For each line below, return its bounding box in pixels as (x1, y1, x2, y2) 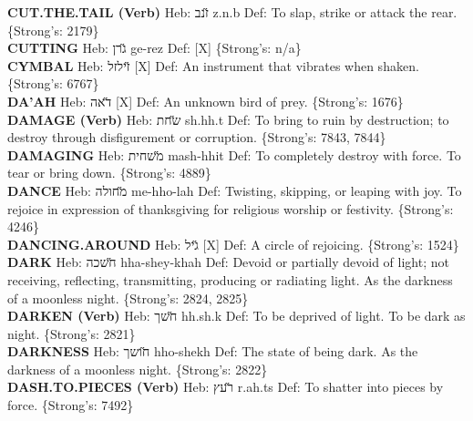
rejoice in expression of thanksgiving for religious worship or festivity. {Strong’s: (7, 199, 454, 218)
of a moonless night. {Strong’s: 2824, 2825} (7, 288, 249, 307)
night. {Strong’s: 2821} (7, 323, 136, 343)
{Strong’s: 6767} (7, 74, 99, 93)
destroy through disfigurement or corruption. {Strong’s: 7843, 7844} (7, 128, 386, 147)
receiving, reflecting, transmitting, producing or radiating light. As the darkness (7, 270, 453, 289)
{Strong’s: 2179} (7, 20, 99, 39)
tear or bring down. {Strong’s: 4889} (7, 163, 211, 182)
